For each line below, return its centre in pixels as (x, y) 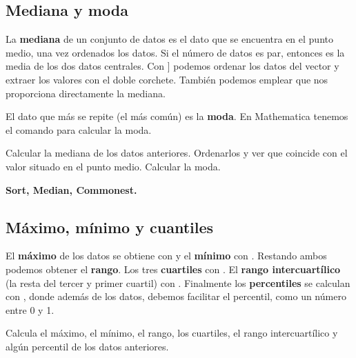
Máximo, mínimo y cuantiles (110, 227)
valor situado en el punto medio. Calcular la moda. (113, 166)
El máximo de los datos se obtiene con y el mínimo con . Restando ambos (166, 256)
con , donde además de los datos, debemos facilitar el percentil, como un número (176, 296)
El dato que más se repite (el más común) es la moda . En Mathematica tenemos (177, 116)
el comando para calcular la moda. (79, 129)
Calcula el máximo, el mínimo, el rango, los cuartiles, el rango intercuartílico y (172, 333)
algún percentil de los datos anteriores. (87, 346)
